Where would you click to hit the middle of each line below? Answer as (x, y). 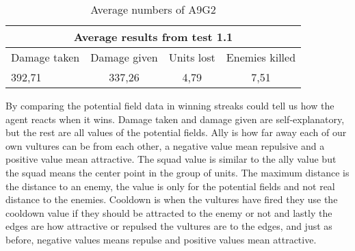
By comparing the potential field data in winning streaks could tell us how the (170, 105)
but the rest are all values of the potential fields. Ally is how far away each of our (176, 132)
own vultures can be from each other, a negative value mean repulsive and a (165, 145)
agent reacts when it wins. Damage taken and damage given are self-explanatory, (175, 119)
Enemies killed (261, 57)
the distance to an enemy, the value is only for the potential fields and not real (170, 186)
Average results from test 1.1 (153, 37)
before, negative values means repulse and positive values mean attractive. (161, 239)
